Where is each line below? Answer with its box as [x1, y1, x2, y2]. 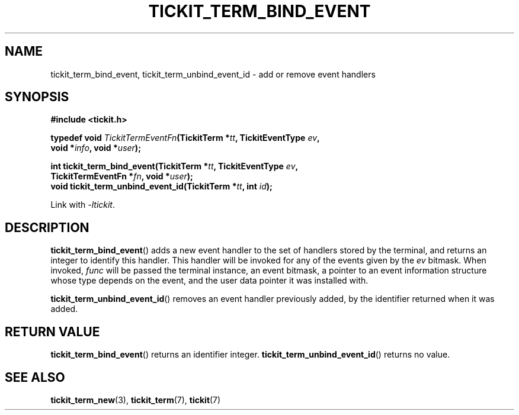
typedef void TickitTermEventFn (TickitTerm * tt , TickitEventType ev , [50, 133, 320, 143]
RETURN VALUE [5, 324, 100, 339]
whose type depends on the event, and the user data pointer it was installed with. [50, 275, 369, 286]
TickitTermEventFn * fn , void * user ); [50, 171, 193, 182]
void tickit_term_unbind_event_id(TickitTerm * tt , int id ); [50, 181, 273, 192]
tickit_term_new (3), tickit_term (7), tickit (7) [50, 394, 221, 405]
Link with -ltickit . [50, 200, 116, 210]
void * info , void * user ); [50, 143, 141, 153]
